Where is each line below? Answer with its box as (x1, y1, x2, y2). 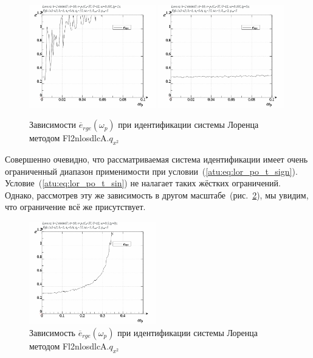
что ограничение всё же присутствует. (5, 200, 146, 213)
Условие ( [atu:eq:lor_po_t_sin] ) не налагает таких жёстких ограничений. (5, 177, 281, 189)
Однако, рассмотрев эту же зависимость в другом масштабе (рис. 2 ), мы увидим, (5, 188, 309, 201)
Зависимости (29, 118, 77, 131)
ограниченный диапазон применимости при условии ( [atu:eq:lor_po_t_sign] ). (5, 164, 298, 177)
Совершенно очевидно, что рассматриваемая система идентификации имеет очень (5, 152, 308, 165)
